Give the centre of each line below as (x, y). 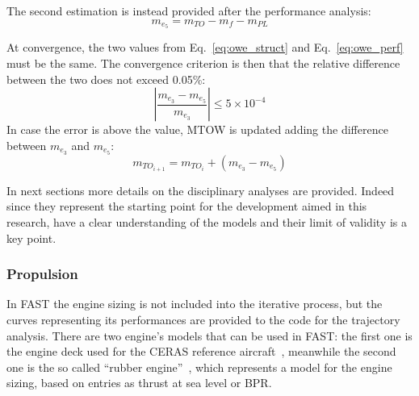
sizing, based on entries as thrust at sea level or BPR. (139, 383)
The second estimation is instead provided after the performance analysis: (189, 10)
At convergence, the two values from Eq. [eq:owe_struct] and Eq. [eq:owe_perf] (205, 47)
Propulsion (42, 274)
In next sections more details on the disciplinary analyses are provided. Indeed (201, 190)
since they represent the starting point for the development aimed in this (187, 206)
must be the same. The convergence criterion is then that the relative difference (203, 63)
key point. (31, 238)
